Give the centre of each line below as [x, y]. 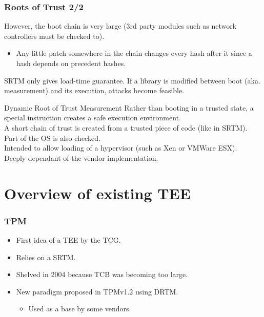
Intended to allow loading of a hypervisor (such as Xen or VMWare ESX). [121, 148]
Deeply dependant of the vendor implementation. [81, 157]
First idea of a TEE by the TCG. [68, 239]
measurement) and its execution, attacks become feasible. [94, 90]
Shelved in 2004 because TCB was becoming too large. [102, 274]
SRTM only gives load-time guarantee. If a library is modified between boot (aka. [132, 80]
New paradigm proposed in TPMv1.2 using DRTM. [97, 291]
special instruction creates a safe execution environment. [93, 118]
